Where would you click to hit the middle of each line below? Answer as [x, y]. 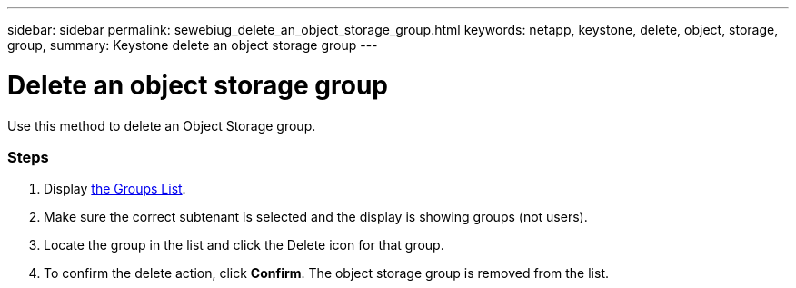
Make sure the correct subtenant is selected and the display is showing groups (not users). [316, 217]
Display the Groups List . [115, 189]
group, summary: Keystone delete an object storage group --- [193, 45]
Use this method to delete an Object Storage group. [162, 125]
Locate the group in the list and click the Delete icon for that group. [244, 245]
